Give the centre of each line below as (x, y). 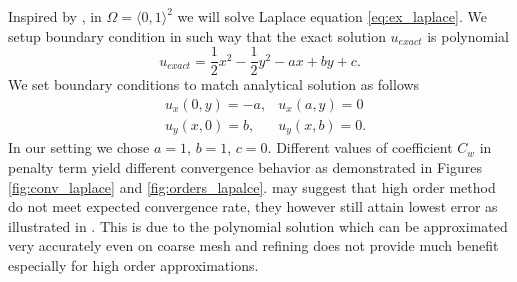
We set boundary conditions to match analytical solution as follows (214, 84)
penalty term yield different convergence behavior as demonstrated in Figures (245, 166)
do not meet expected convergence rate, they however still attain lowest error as (253, 206)
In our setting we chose (79, 147)
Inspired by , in (55, 16)
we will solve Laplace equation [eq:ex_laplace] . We (332, 16)
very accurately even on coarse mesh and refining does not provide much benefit (253, 245)
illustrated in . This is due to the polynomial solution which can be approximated (258, 225)
